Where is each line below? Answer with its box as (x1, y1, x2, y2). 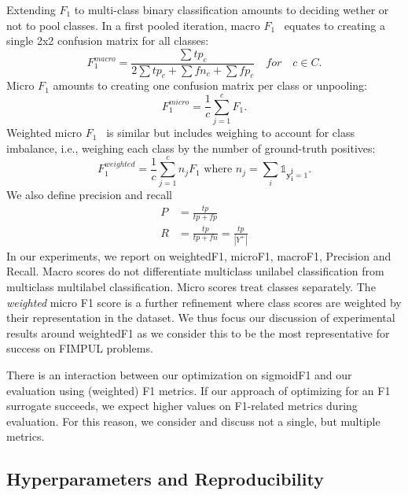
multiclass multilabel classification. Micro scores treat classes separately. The (6, 279, 376, 295)
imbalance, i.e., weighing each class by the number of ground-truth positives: (6, 139, 376, 156)
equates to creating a (284, 17, 385, 33)
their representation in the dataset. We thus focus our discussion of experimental (6, 309, 395, 326)
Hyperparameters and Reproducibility (6, 467, 324, 491)
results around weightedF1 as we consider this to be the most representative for (6, 324, 390, 341)
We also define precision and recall (6, 187, 173, 203)
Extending (6, 2, 56, 17)
